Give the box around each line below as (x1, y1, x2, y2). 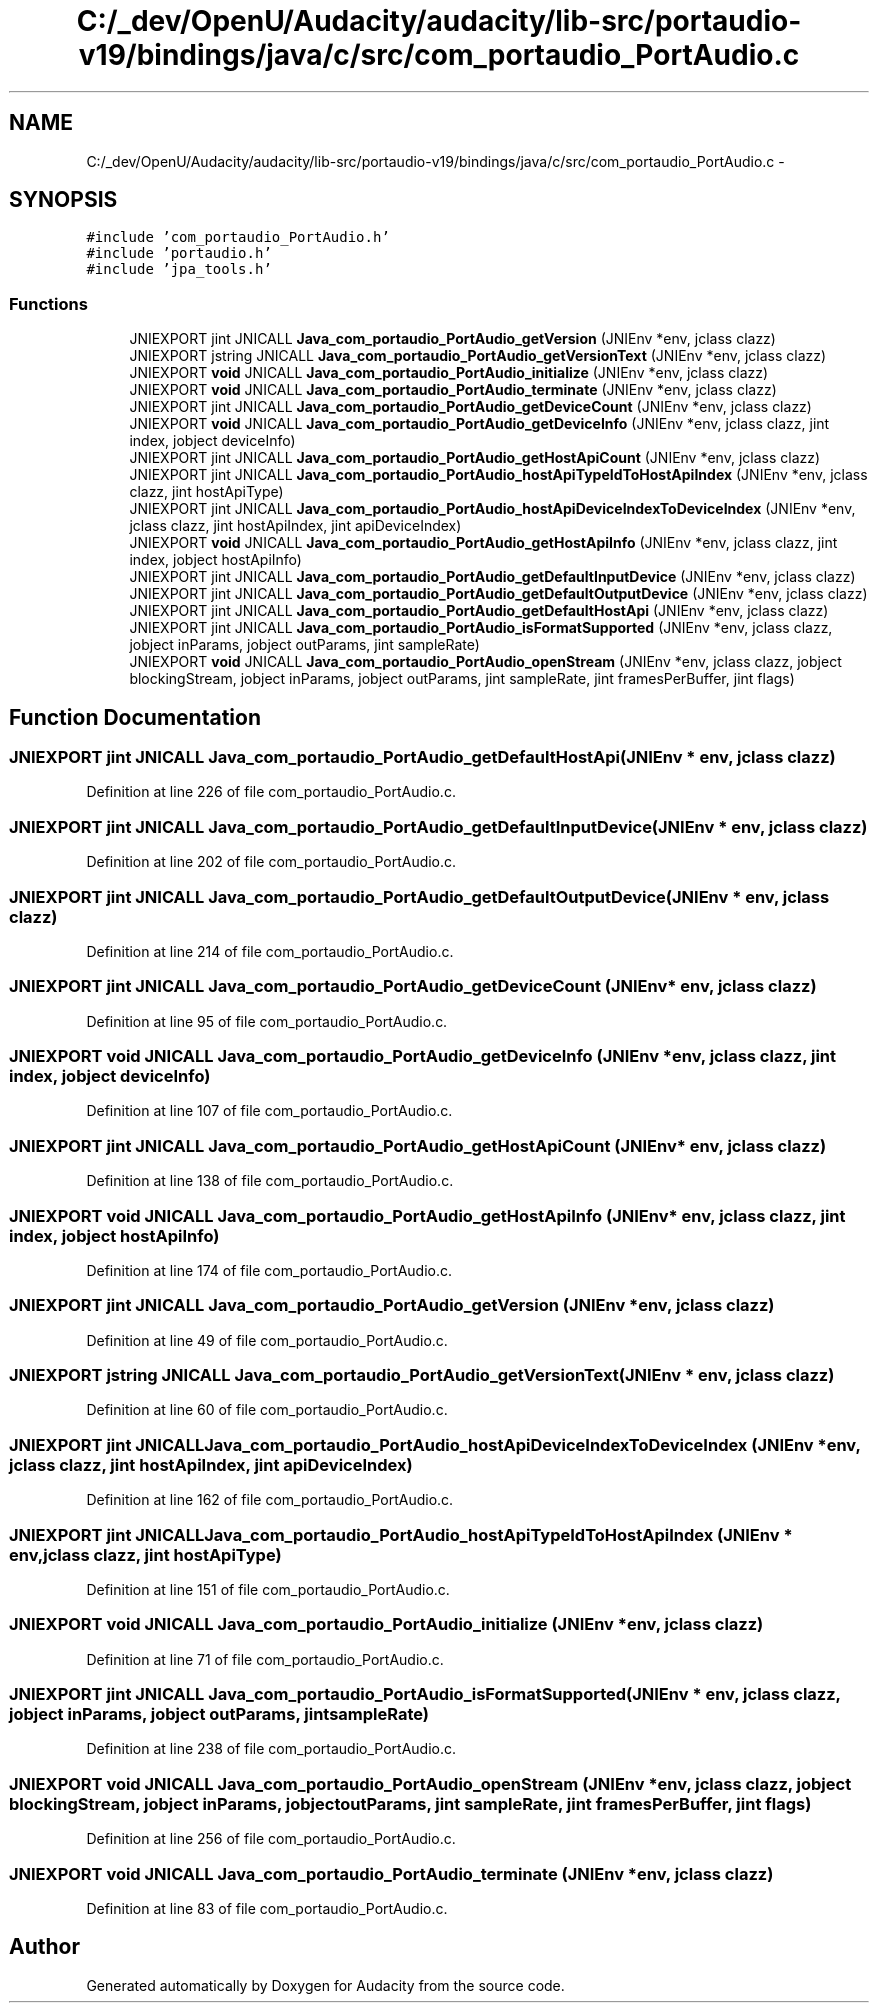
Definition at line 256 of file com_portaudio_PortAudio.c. (86, 1830, 456, 1848)
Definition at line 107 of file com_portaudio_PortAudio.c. (86, 1102, 453, 1120)
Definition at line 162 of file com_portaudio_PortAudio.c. (86, 1491, 454, 1509)
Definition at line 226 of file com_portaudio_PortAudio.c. (86, 783, 456, 801)
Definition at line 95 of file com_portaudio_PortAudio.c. (86, 1012, 448, 1030)
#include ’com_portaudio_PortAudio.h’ (86, 229, 390, 246)
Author (9, 1934, 80, 1960)
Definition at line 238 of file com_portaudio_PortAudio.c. (86, 1740, 457, 1758)
